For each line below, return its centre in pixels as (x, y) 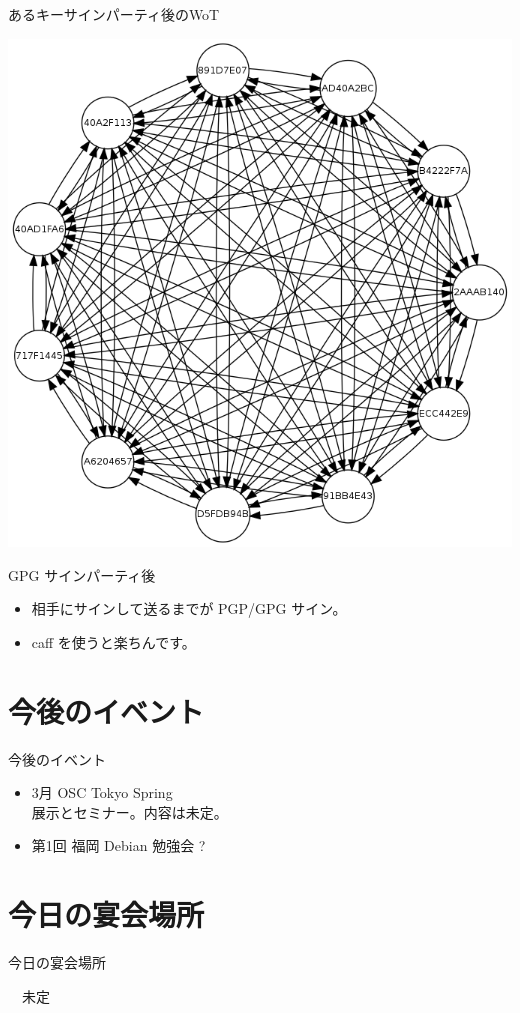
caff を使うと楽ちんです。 (113, 641)
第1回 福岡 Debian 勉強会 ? (118, 845)
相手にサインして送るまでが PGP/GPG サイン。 (189, 608)
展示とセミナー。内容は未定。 (129, 811)
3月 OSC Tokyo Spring (102, 792)
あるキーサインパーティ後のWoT (114, 14)
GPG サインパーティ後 (82, 574)
